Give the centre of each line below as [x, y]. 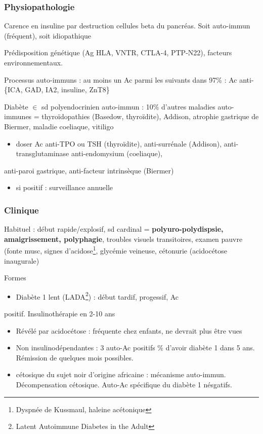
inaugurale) [22, 260]
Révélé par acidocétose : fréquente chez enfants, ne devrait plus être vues [129, 330]
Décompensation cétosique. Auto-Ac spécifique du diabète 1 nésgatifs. [124, 384]
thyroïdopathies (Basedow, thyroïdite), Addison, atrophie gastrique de [150, 116]
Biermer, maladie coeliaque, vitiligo [59, 126]
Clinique [21, 210]
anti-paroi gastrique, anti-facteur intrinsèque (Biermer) [89, 170]
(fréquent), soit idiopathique [48, 35]
